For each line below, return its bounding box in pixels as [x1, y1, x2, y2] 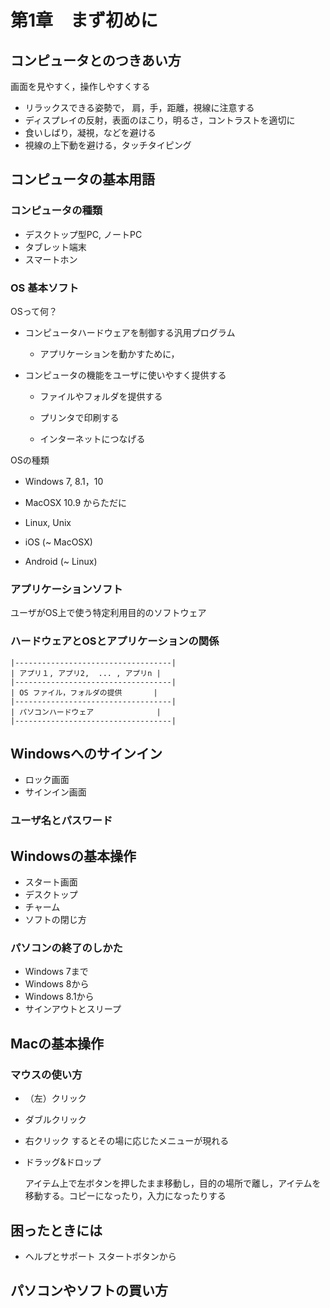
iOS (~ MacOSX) [24, 536, 93, 548]
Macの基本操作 [10, 1035, 105, 1052]
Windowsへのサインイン [10, 745, 163, 762]
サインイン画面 [24, 786, 87, 798]
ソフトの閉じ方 [24, 914, 87, 926]
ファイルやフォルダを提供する [39, 390, 163, 402]
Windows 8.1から [24, 991, 95, 1003]
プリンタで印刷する [39, 411, 120, 423]
